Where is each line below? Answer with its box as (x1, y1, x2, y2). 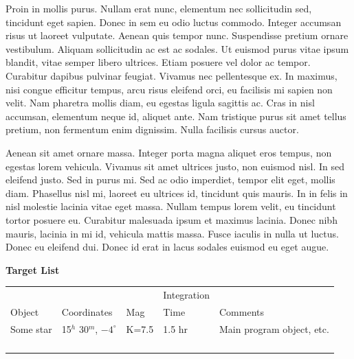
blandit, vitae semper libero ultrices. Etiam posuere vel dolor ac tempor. (5, 55, 311, 69)
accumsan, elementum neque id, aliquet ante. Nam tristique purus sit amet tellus (5, 108, 346, 123)
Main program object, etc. (219, 321, 329, 336)
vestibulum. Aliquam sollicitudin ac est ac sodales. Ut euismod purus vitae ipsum (5, 41, 349, 56)
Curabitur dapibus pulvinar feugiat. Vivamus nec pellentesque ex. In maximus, (5, 68, 338, 82)
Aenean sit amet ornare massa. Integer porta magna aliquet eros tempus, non (5, 145, 332, 159)
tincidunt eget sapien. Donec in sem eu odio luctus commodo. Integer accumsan (5, 14, 342, 29)
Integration (163, 288, 210, 302)
